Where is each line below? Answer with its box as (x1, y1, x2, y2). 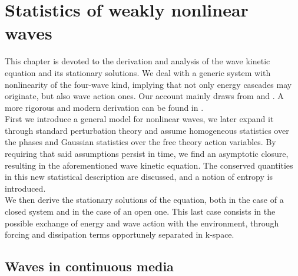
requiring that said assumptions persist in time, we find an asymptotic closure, (5, 147, 289, 160)
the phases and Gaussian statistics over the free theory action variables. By (5, 136, 276, 148)
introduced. (5, 182, 46, 194)
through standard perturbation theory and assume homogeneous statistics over (5, 124, 289, 136)
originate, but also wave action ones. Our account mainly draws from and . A (5, 90, 284, 102)
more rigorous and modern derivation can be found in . (5, 101, 204, 113)
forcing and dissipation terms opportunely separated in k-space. (5, 228, 234, 241)
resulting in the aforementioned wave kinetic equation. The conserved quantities (5, 159, 293, 171)
